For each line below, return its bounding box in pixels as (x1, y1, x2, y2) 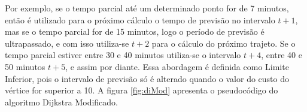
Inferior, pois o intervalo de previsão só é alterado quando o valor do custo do (5, 72, 289, 84)
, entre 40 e (261, 49, 302, 61)
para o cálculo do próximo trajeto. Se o (151, 37, 296, 49)
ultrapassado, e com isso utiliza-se (5, 37, 129, 49)
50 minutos (5, 60, 45, 72)
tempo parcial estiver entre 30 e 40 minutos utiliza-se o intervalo (5, 49, 241, 61)
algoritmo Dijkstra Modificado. (5, 95, 118, 108)
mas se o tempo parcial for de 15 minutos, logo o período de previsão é (5, 25, 265, 38)
